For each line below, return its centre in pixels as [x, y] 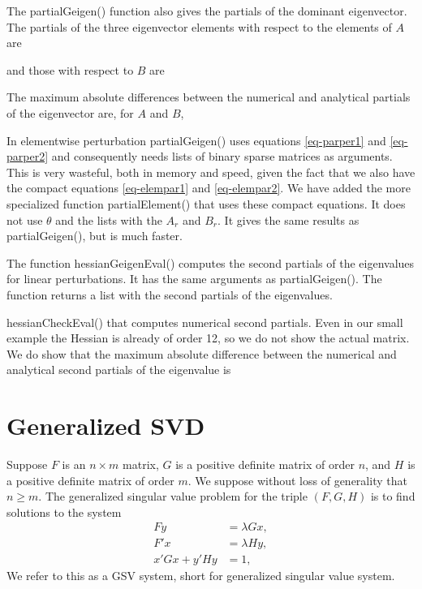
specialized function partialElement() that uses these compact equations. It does [206, 203]
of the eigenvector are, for [70, 112]
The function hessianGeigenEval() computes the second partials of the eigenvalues [211, 262]
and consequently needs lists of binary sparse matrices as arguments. [222, 156]
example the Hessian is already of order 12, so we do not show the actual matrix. [208, 338]
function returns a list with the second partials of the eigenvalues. [170, 294]
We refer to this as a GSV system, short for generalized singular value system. [201, 576]
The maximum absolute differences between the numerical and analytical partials [209, 97]
